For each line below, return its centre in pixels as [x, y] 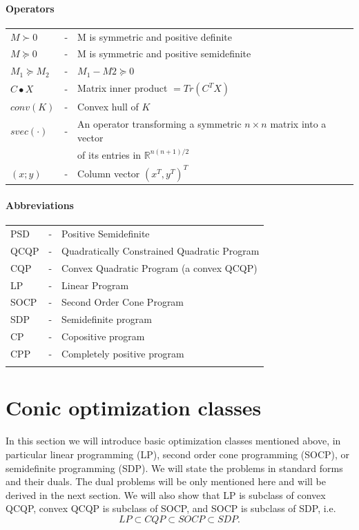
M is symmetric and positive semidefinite [164, 53]
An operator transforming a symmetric [159, 124]
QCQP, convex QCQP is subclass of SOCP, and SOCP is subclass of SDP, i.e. [171, 508]
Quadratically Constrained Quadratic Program [161, 250]
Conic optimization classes [134, 408]
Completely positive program [123, 353]
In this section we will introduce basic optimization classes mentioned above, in [173, 441]
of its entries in [109, 154]
